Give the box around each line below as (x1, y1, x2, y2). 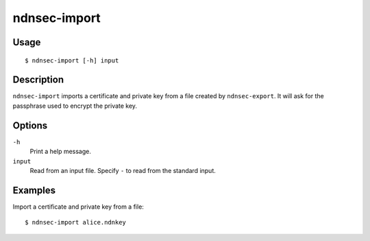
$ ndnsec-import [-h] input (25, 56, 119, 65)
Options (12, 119, 48, 131)
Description (12, 74, 64, 86)
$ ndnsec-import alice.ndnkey (25, 218, 127, 227)
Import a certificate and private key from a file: (12, 203, 144, 211)
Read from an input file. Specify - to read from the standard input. (29, 166, 216, 174)
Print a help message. (29, 148, 92, 156)
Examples (12, 184, 56, 196)
